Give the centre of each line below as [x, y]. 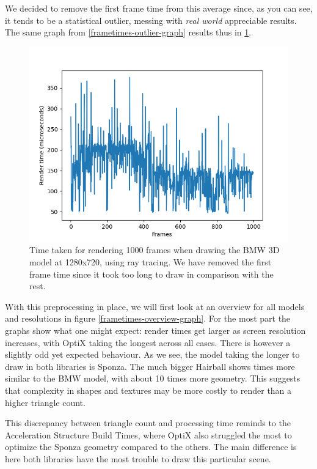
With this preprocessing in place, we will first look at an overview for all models [155, 306]
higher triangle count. [45, 402]
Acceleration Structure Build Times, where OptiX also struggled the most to [148, 434]
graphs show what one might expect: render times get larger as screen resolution [155, 330]
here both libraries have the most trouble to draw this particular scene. [138, 458]
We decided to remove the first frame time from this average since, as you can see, [159, 8]
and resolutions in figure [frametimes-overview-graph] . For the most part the [148, 318]
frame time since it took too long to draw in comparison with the [151, 274]
